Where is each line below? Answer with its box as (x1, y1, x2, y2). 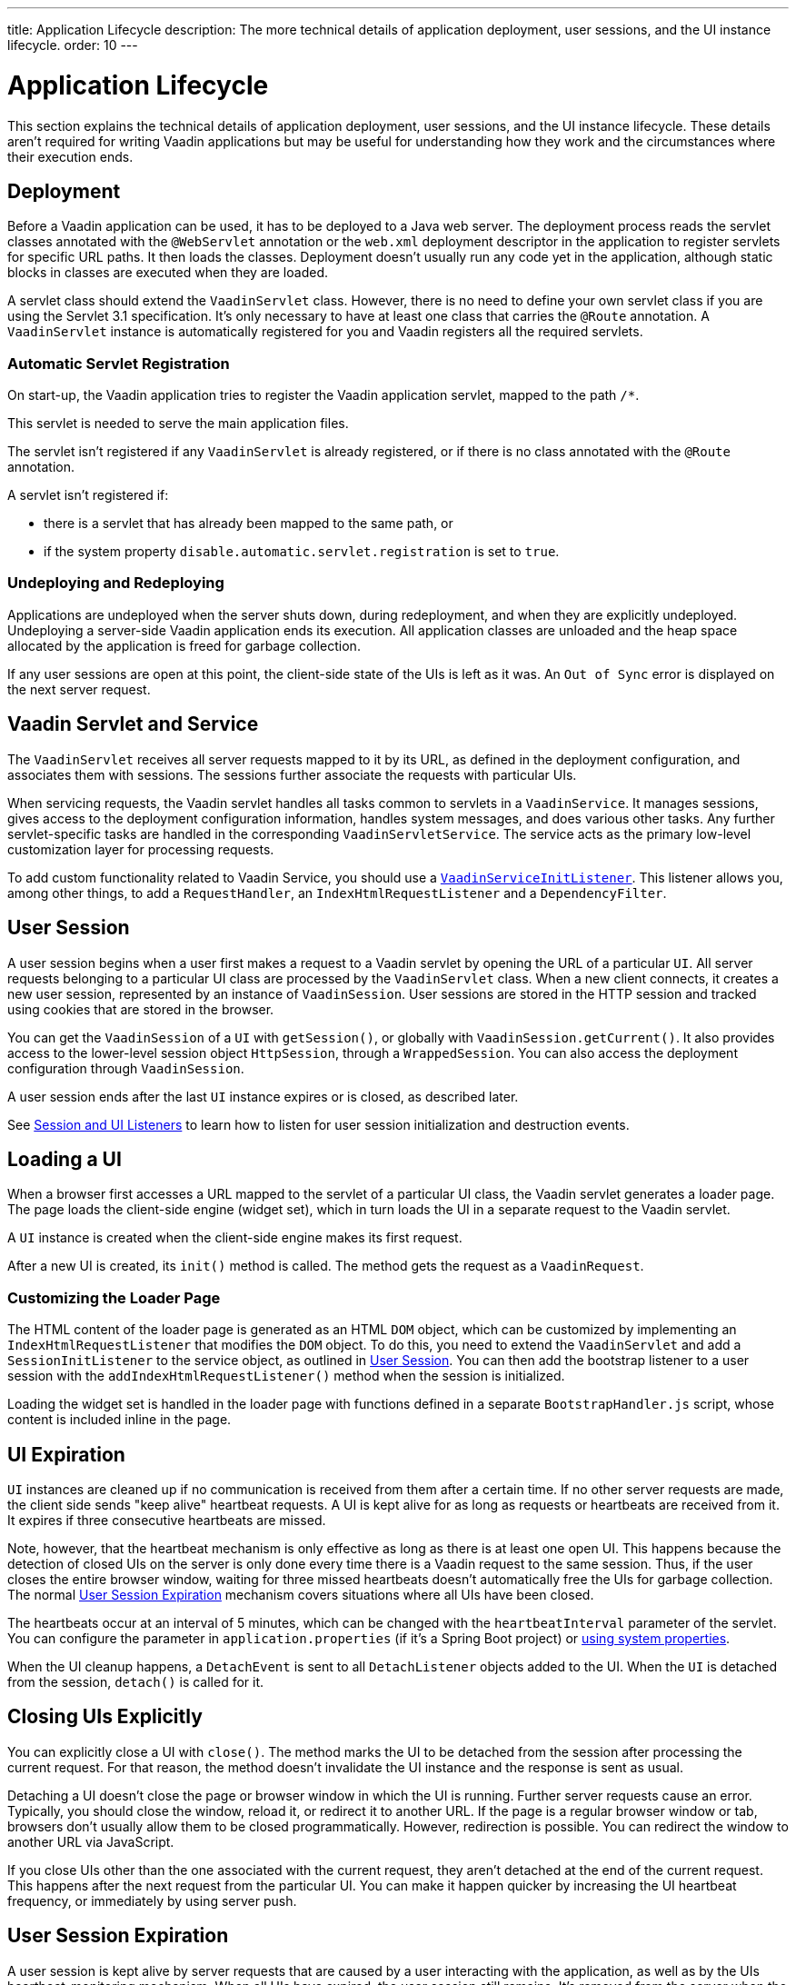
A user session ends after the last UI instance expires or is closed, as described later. (7, 1088, 519, 1104)
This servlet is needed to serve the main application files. (7, 415, 349, 432)
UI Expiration (7, 1442, 125, 1466)
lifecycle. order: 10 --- (7, 37, 138, 53)
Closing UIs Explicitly (7, 1705, 203, 1729)
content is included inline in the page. (7, 1411, 232, 1428)
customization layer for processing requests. (7, 841, 274, 857)
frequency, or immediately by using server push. (7, 1892, 297, 1909)
